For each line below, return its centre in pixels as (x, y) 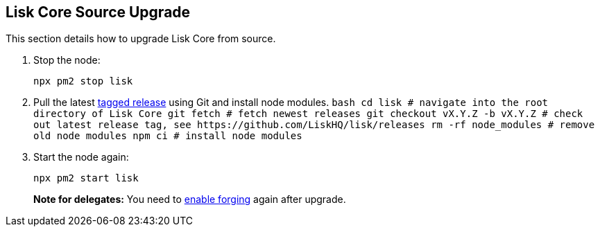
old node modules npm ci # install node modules (168, 136)
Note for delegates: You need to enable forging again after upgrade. (190, 199)
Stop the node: (67, 60)
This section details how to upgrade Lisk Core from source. (141, 39)
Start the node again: (81, 157)
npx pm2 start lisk (86, 178)
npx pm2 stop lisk (83, 81)
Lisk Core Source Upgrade (98, 12)
